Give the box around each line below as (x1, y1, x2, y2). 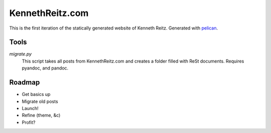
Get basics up (22, 91, 51, 97)
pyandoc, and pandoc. (22, 65, 69, 71)
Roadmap (9, 78, 40, 87)
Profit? (22, 119, 36, 125)
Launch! (22, 105, 39, 111)
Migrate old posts (22, 98, 58, 104)
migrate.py (9, 51, 32, 57)
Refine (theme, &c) (22, 112, 61, 118)
